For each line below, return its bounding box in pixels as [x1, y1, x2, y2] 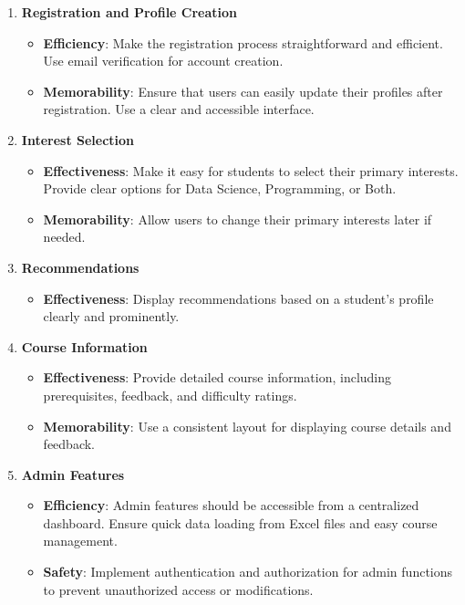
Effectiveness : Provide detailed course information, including [43, 368, 392, 387]
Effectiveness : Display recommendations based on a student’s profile [43, 288, 434, 308]
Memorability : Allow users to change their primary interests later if [43, 209, 432, 228]
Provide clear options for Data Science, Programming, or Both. [43, 179, 397, 198]
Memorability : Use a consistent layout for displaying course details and [43, 416, 451, 435]
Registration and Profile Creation [21, 3, 238, 21]
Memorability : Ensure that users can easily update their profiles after [43, 81, 443, 100]
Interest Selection [21, 130, 135, 149]
